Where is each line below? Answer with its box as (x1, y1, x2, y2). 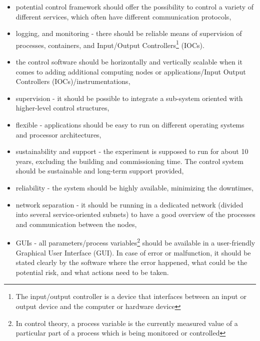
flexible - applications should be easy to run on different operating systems (15, 119, 244, 129)
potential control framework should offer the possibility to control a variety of (15, 1, 254, 11)
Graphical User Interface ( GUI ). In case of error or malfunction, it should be (15, 247, 251, 257)
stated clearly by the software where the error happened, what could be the (15, 257, 247, 267)
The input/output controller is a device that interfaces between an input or (15, 291, 246, 301)
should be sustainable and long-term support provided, (15, 165, 184, 176)
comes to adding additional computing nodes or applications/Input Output (15, 66, 246, 76)
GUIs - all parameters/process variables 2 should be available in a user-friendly (15, 236, 255, 247)
